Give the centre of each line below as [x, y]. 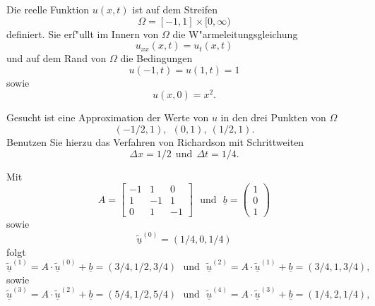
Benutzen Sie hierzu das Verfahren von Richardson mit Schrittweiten [155, 142]
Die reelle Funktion [48, 9]
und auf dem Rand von [56, 58]
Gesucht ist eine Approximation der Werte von [108, 117]
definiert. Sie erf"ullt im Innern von [83, 33]
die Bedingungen [156, 58]
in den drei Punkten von [273, 117]
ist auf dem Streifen [175, 9]
